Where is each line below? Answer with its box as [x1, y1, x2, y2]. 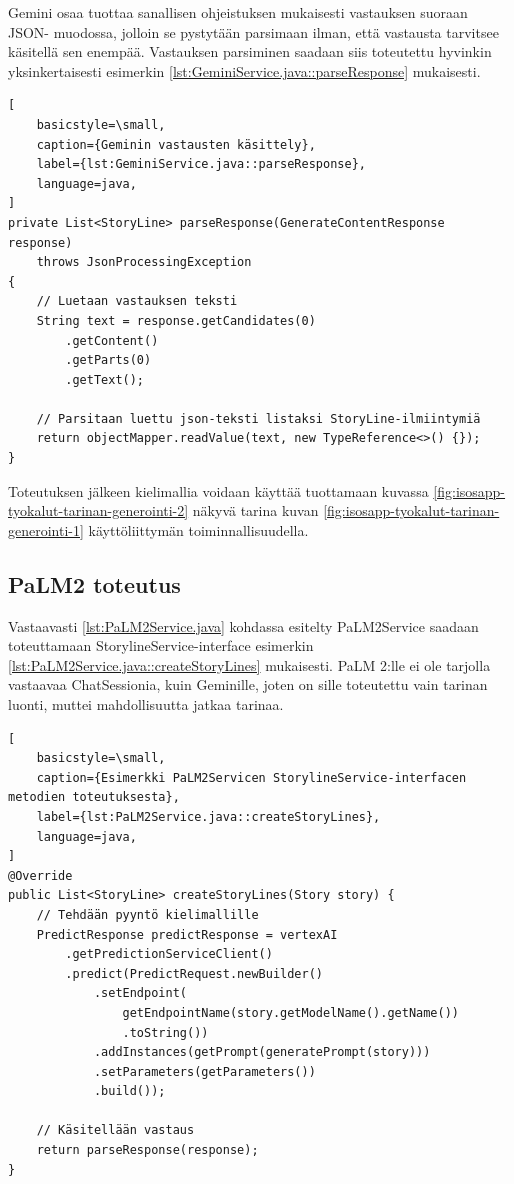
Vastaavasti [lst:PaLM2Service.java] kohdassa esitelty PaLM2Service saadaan [8, 615, 479, 636]
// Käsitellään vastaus [36, 1123, 195, 1138]
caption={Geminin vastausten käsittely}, [36, 137, 316, 152]
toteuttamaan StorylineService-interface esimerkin [8, 635, 314, 656]
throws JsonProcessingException [36, 255, 252, 270]
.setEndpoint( [93, 986, 187, 1001]
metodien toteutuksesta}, [8, 790, 180, 805]
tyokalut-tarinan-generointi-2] [8, 500, 189, 521]
